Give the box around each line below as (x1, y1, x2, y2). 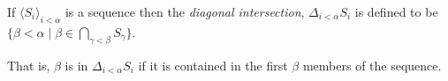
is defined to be (354, 3, 438, 20)
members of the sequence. (302, 55, 442, 74)
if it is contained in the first (138, 55, 288, 74)
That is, (7, 55, 50, 74)
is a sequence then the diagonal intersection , (65, 3, 305, 20)
